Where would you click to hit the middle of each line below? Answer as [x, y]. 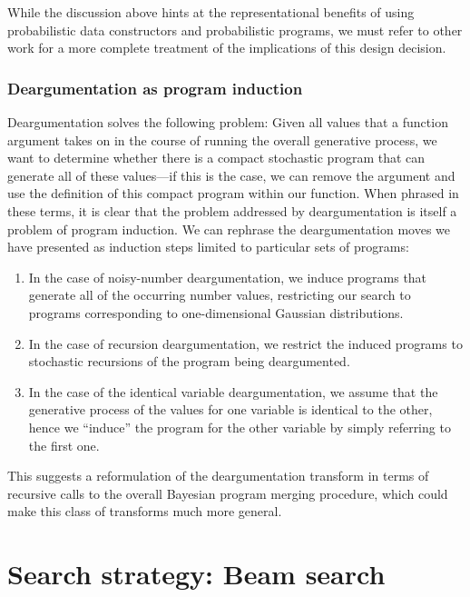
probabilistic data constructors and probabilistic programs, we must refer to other [235, 30]
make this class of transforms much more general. [145, 511]
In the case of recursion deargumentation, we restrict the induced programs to [245, 343]
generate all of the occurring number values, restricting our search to [220, 295]
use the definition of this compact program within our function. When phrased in [233, 193]
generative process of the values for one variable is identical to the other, [230, 409]
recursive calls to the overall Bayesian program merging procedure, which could [228, 493]
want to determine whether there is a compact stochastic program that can [216, 158]
